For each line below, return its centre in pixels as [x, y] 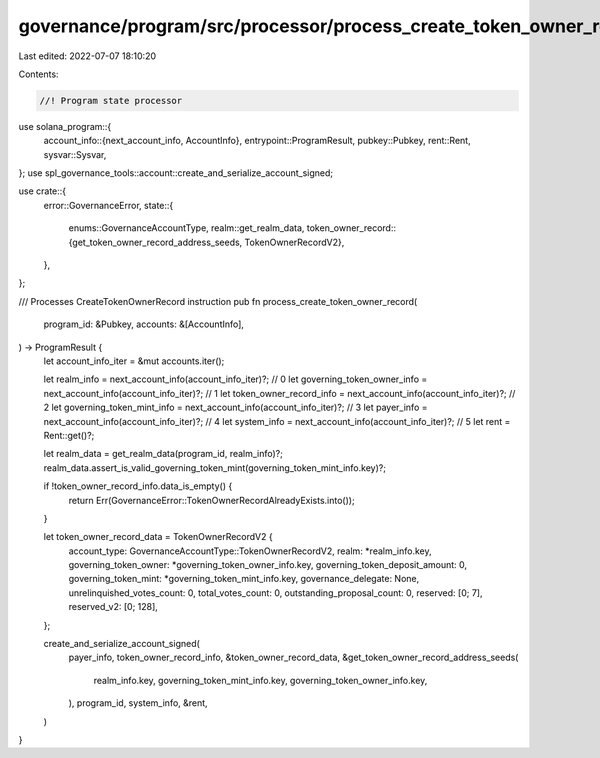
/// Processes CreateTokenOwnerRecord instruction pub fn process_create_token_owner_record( [218, 301]
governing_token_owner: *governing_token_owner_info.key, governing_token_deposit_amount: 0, [268, 565]
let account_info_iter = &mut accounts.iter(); [134, 361]
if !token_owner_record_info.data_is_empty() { [138, 486]
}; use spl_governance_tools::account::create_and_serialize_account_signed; [176, 173]
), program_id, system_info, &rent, [138, 703]
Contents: [38, 74]
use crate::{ [42, 191]
